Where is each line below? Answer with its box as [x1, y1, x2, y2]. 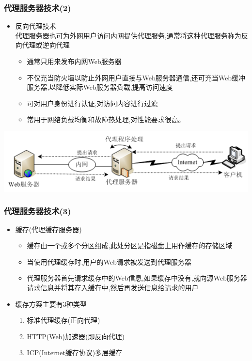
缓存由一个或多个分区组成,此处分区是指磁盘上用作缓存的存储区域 [27, 240, 233, 251]
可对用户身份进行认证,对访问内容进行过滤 [27, 98, 158, 108]
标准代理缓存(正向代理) [27, 315, 100, 325]
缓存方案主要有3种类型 [15, 298, 87, 309]
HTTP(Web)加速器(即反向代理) [27, 331, 125, 341]
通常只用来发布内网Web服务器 [27, 56, 122, 66]
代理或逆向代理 [22, 40, 70, 50]
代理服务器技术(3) [4, 205, 71, 217]
